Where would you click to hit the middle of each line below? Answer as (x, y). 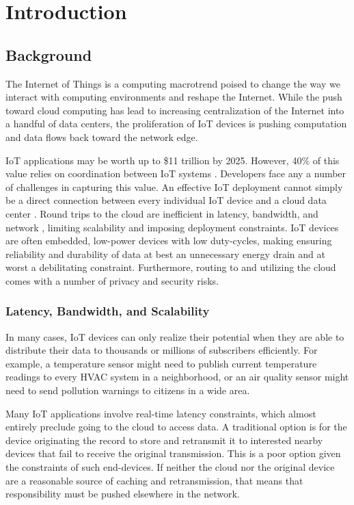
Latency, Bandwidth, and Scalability (108, 311)
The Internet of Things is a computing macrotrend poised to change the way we (173, 83)
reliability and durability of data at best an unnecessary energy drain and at (165, 254)
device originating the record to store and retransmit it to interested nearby (164, 440)
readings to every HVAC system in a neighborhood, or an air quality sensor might (177, 377)
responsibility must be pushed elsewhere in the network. (123, 494)
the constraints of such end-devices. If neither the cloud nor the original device (170, 467)
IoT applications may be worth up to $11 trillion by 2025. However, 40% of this (173, 160)
